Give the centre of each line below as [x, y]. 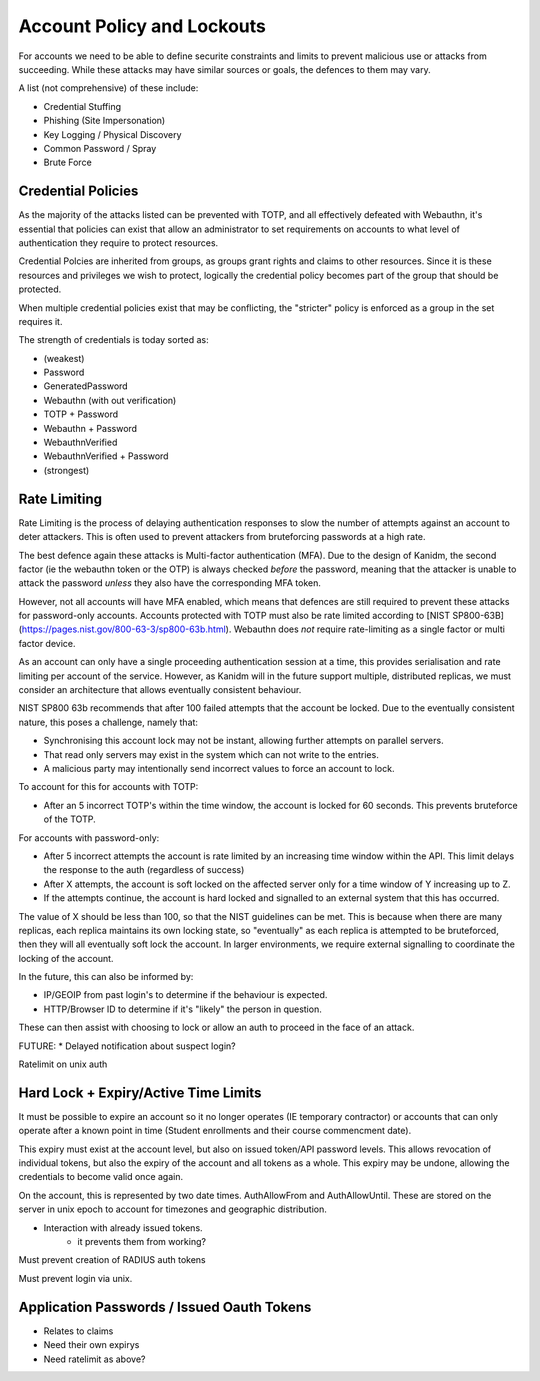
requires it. [40, 321]
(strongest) [66, 470]
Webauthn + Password [90, 428]
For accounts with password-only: [89, 837]
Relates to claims [78, 1331]
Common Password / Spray [100, 148]
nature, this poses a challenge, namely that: [108, 722]
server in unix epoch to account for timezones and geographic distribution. [172, 1209]
